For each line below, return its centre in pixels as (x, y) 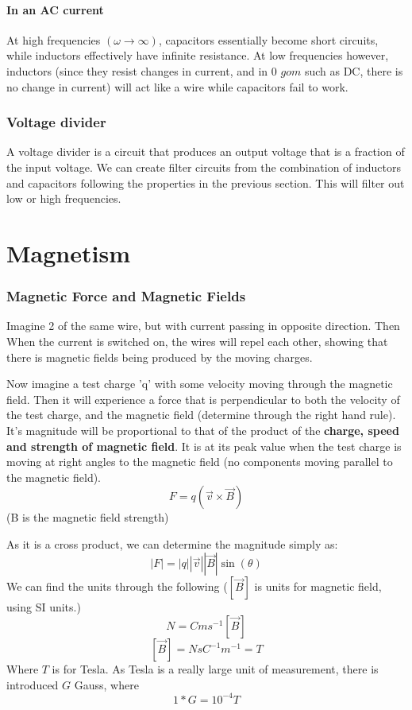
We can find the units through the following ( (117, 586)
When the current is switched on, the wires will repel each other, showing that (197, 341)
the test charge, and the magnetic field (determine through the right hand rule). (201, 415)
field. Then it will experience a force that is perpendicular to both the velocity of (203, 399)
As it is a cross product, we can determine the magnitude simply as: (172, 543)
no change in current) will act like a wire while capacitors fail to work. (177, 86)
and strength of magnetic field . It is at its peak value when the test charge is (204, 446)
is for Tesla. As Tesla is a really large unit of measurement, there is (215, 669)
